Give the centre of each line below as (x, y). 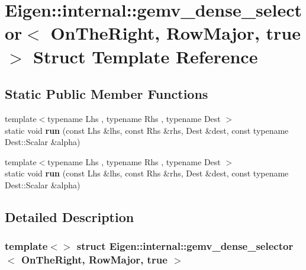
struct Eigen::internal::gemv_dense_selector (185, 246)
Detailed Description (70, 216)
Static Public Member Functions (107, 94)
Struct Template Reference (146, 56)
